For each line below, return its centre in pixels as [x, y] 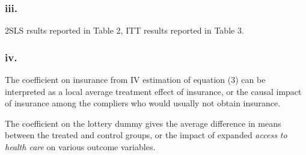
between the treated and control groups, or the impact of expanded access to [146, 135]
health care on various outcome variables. [80, 147]
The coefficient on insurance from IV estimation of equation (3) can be [135, 80]
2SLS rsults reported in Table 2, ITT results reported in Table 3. [124, 30]
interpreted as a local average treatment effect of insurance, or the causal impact [153, 91]
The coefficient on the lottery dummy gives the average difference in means [143, 123]
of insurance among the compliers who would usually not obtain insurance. [143, 103]
